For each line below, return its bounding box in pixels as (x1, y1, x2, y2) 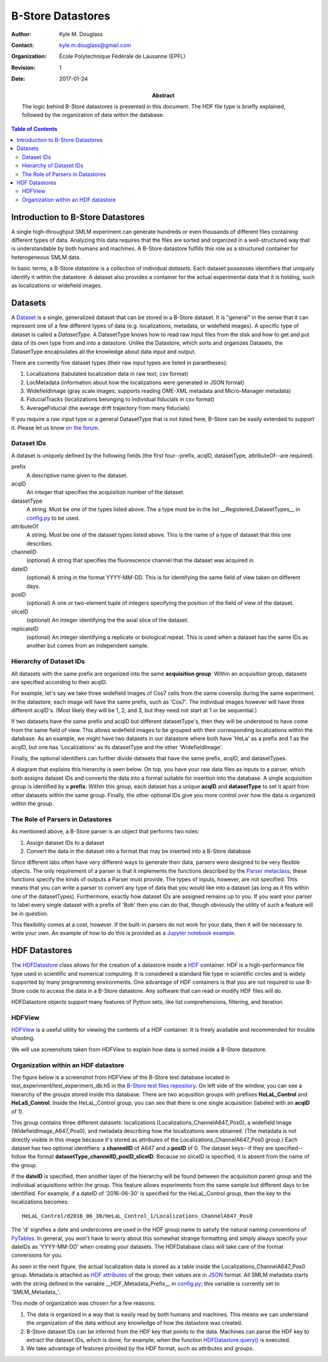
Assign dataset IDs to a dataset (26, 839, 104, 846)
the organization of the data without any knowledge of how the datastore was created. (26, 1319, 243, 1327)
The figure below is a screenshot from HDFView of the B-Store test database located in (11, 1073, 230, 1081)
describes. (26, 540, 53, 547)
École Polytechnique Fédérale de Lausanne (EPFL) (59, 52, 186, 60)
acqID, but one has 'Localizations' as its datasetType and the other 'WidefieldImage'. (11, 743, 223, 750)
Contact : (11, 41, 35, 49)
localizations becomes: (11, 1198, 69, 1205)
